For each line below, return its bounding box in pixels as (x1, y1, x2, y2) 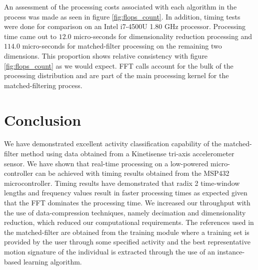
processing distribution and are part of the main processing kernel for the (4, 70, 229, 81)
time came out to (4, 31, 56, 41)
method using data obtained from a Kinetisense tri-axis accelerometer (20, 148, 234, 159)
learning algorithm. (23, 256, 82, 266)
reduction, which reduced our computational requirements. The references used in (4, 217, 254, 227)
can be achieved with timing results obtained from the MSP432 (35, 168, 229, 178)
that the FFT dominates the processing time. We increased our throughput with (4, 197, 250, 208)
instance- (217, 246, 245, 256)
